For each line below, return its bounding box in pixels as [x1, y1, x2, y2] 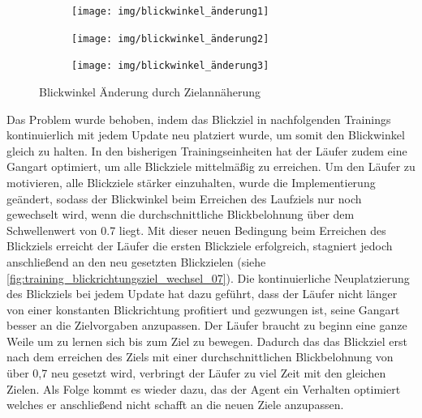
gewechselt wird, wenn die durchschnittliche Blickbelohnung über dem [6, 206, 355, 223]
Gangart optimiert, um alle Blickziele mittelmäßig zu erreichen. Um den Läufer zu [6, 158, 416, 175]
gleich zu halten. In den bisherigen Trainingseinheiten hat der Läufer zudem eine [6, 142, 407, 159]
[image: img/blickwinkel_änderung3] [71, 60, 269, 72]
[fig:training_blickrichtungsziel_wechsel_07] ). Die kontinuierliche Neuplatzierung [6, 269, 410, 286]
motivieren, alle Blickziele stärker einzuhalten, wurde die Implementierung [6, 173, 376, 190]
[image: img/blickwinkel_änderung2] [71, 32, 269, 45]
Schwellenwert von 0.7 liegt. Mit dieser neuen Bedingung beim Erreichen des [6, 221, 386, 238]
